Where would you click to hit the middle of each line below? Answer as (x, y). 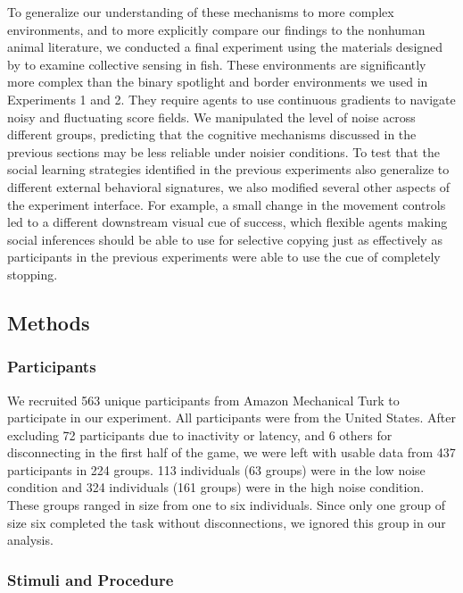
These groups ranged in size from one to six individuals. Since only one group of (226, 505)
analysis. (30, 540)
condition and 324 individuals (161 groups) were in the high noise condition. (216, 487)
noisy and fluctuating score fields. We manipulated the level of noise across (211, 117)
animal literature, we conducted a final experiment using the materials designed (225, 47)
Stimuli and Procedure (91, 579)
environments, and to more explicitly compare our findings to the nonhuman (216, 29)
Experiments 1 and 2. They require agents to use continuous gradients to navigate (231, 99)
